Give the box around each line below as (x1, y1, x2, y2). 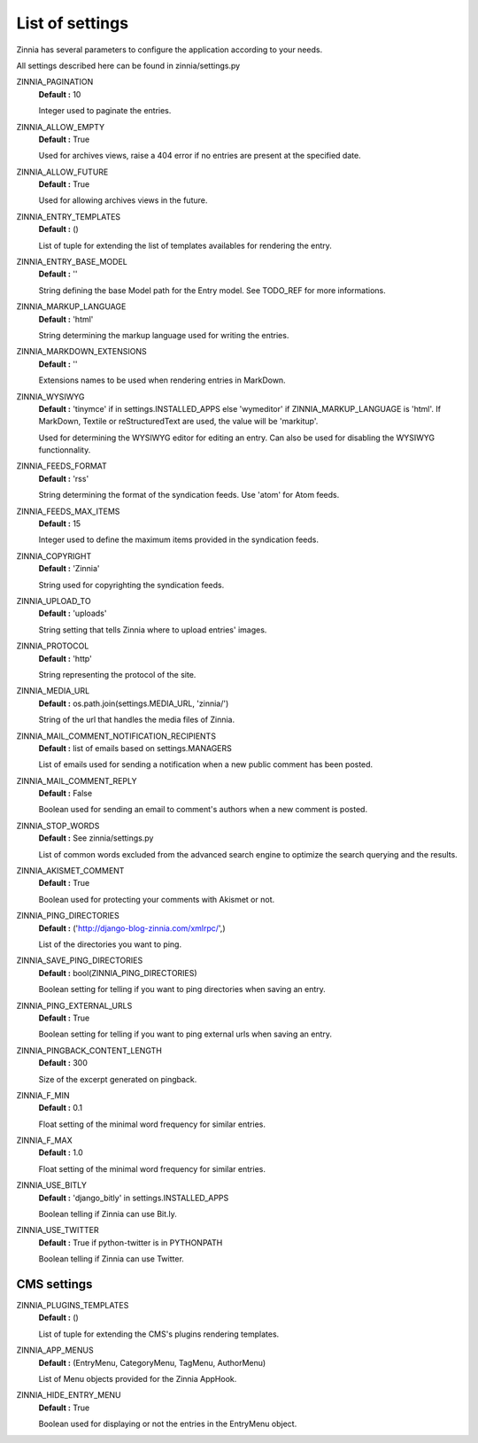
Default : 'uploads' (38, 608, 107, 619)
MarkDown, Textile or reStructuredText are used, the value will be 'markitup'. (38, 416, 319, 427)
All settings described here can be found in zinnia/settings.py (16, 60, 241, 71)
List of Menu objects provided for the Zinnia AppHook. (38, 1374, 237, 1385)
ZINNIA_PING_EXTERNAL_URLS (16, 1000, 133, 1011)
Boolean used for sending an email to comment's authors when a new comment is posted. (38, 804, 367, 815)
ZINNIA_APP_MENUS (16, 1345, 94, 1355)
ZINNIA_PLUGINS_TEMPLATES (16, 1300, 129, 1311)
